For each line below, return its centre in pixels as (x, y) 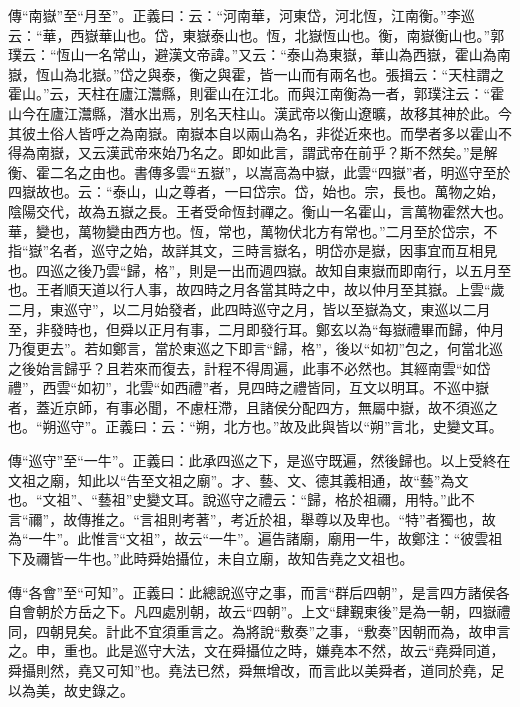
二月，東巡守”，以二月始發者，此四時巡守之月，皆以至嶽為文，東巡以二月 (249, 308)
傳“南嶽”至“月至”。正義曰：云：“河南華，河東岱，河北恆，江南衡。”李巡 (241, 15)
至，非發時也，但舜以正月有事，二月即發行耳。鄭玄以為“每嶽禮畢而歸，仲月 (256, 328)
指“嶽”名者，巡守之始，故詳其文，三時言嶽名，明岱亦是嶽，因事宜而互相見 (253, 250)
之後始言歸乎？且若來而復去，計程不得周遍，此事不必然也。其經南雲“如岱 (249, 367)
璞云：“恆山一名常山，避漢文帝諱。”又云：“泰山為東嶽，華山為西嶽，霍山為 (252, 54)
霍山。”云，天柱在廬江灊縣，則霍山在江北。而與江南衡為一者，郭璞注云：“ (249, 93)
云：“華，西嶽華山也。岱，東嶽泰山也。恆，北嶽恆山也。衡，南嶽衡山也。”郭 (256, 34)
